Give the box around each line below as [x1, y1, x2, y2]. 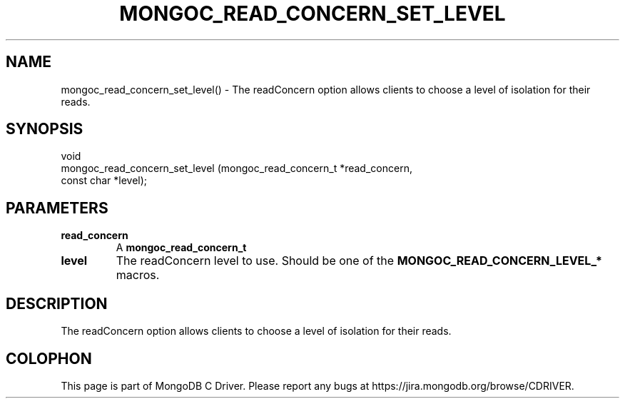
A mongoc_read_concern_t [116, 241, 247, 254]
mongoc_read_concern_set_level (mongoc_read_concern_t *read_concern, [61, 162, 412, 175]
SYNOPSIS [6, 120, 83, 138]
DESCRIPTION [6, 294, 108, 313]
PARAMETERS [6, 198, 108, 217]
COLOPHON [6, 349, 92, 368]
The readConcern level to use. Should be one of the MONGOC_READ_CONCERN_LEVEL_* [116, 253, 602, 268]
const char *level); [61, 174, 148, 187]
